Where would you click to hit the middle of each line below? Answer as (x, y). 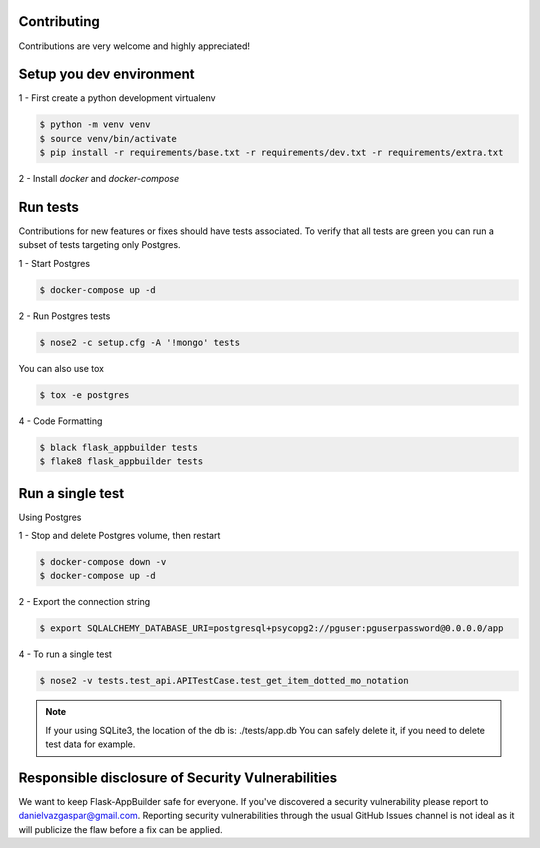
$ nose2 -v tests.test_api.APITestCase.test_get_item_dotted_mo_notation (224, 681)
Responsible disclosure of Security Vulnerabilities (178, 777)
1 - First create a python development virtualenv (117, 98)
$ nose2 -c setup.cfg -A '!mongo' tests (139, 342)
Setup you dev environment (106, 74)
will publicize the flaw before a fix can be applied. (120, 829)
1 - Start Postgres (54, 263)
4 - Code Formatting (60, 421)
